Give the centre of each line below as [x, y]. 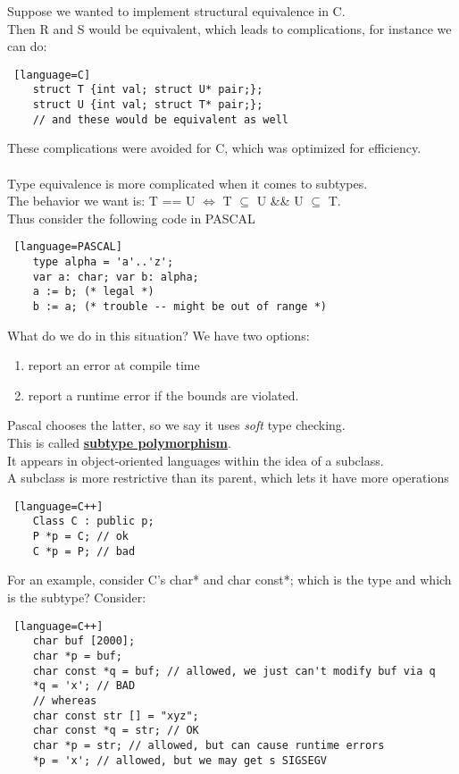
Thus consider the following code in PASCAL [131, 218]
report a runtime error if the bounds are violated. [163, 395]
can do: [27, 46]
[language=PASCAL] [68, 247]
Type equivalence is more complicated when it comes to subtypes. [188, 183]
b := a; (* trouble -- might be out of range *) [179, 307]
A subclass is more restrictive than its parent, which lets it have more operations [228, 478]
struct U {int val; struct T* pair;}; [148, 105]
